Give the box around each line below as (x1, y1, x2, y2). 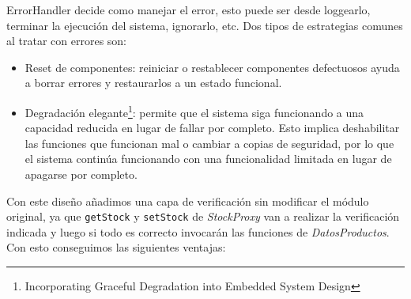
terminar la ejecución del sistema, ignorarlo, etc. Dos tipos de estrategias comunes (6, 17, 403, 33)
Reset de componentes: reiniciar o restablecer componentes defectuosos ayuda (25, 59, 400, 75)
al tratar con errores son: (6, 32, 127, 49)
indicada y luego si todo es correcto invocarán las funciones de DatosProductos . (6, 223, 390, 240)
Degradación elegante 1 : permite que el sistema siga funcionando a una (25, 101, 364, 120)
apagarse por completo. (25, 166, 138, 182)
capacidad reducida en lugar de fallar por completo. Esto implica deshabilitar (25, 119, 400, 136)
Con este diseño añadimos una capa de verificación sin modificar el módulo (6, 192, 369, 209)
